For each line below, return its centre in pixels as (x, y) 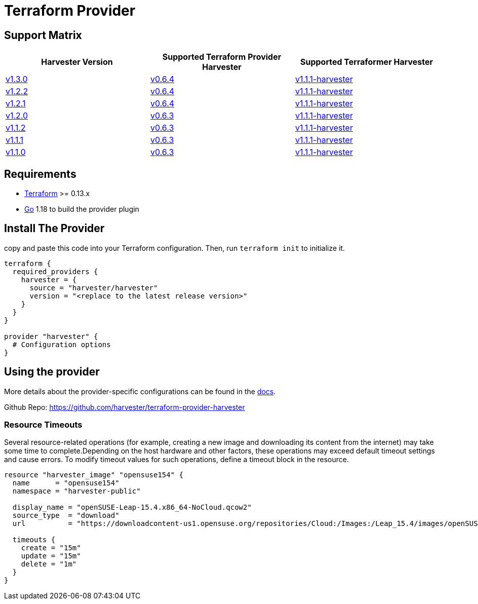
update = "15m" (51, 556)
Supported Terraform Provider (222, 57)
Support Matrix (43, 35)
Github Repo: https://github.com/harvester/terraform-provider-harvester (125, 407)
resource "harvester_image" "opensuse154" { (94, 475)
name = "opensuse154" (66, 483)
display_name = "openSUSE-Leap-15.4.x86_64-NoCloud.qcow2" (132, 507)
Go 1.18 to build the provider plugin (82, 209)
